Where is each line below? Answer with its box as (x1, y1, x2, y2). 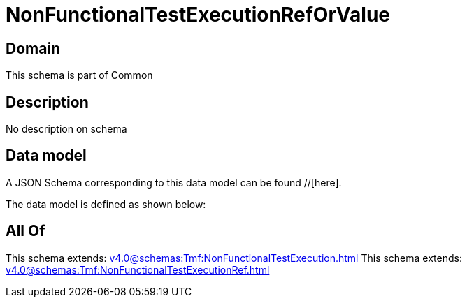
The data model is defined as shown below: (6, 198, 206, 210)
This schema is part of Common (6, 69, 153, 82)
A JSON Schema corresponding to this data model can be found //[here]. (6, 176, 342, 189)
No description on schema (6, 123, 127, 135)
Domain (6, 39, 61, 57)
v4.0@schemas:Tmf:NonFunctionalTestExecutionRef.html (6, 263, 270, 276)
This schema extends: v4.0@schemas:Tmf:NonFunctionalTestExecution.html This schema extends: (6, 251, 462, 264)
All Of (6, 222, 45, 240)
